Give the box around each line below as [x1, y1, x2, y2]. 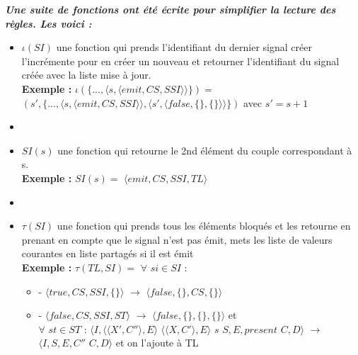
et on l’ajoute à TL [115, 335, 199, 350]
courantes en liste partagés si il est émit [21, 246, 194, 261]
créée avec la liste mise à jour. [21, 67, 151, 82]
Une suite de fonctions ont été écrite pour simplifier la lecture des [5, 2, 336, 16]
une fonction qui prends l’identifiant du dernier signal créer [56, 40, 312, 55]
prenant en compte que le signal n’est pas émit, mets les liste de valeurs [21, 232, 333, 247]
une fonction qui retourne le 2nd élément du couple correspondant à [57, 142, 352, 157]
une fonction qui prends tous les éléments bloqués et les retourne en [57, 218, 351, 233]
